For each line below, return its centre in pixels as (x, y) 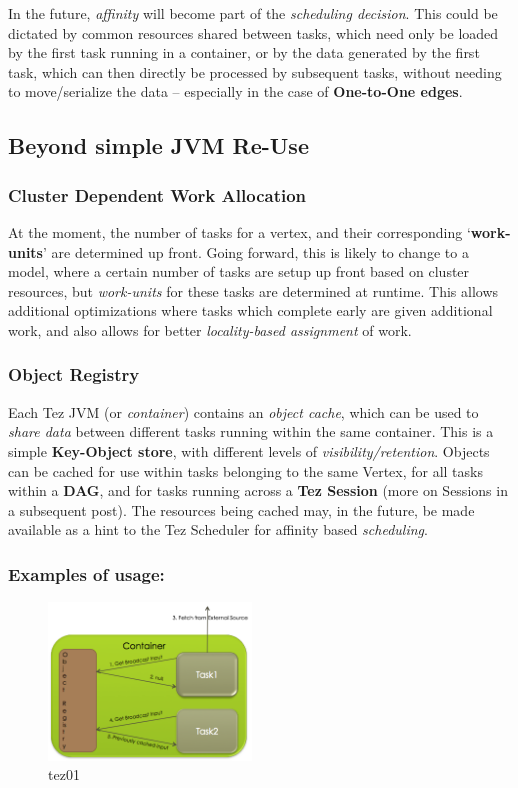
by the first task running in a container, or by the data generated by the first (244, 52)
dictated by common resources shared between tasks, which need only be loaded (253, 32)
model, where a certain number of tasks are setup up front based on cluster (239, 271)
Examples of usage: (86, 573)
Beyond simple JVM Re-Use (158, 145)
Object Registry (74, 374)
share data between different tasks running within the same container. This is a (251, 431)
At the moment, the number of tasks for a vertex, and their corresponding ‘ (239, 231)
